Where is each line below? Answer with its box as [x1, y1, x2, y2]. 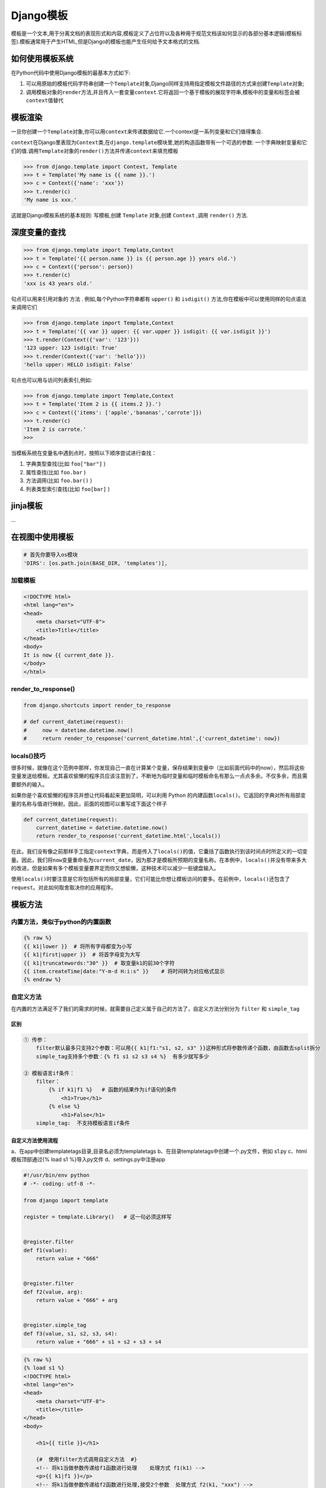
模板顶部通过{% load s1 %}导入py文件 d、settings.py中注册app [11, 1156, 166, 1163]
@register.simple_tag [23, 1322, 87, 1328]
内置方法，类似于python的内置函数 [11, 917, 112, 926]
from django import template [23, 1197, 109, 1203]
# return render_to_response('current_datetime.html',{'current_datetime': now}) [23, 735, 280, 742]
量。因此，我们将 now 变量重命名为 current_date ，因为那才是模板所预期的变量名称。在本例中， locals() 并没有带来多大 [11, 856, 307, 863]
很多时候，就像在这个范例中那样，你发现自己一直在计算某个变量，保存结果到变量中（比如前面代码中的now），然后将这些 [11, 764, 305, 771]
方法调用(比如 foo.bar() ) [26, 477, 92, 484]
